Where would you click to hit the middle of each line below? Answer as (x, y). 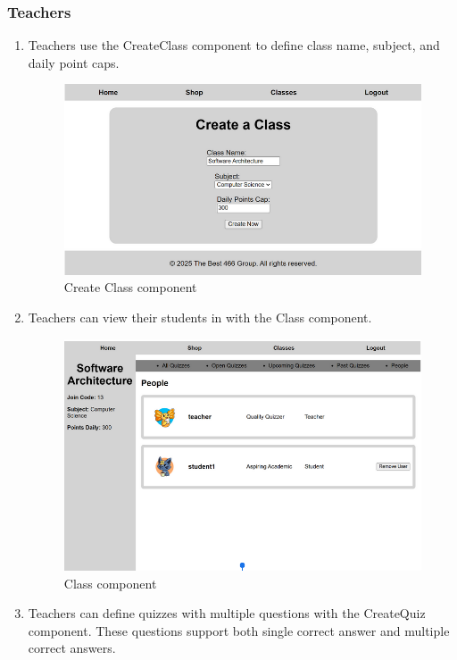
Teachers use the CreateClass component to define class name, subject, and (234, 45)
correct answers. (72, 648)
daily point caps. (74, 62)
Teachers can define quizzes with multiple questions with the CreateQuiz (227, 613)
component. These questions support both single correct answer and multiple (239, 630)
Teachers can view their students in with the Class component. (200, 317)
